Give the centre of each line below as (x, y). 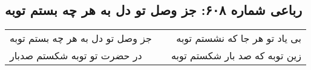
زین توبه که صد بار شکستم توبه (236, 56)
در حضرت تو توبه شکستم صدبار (76, 56)
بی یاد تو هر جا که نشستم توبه (239, 38)
